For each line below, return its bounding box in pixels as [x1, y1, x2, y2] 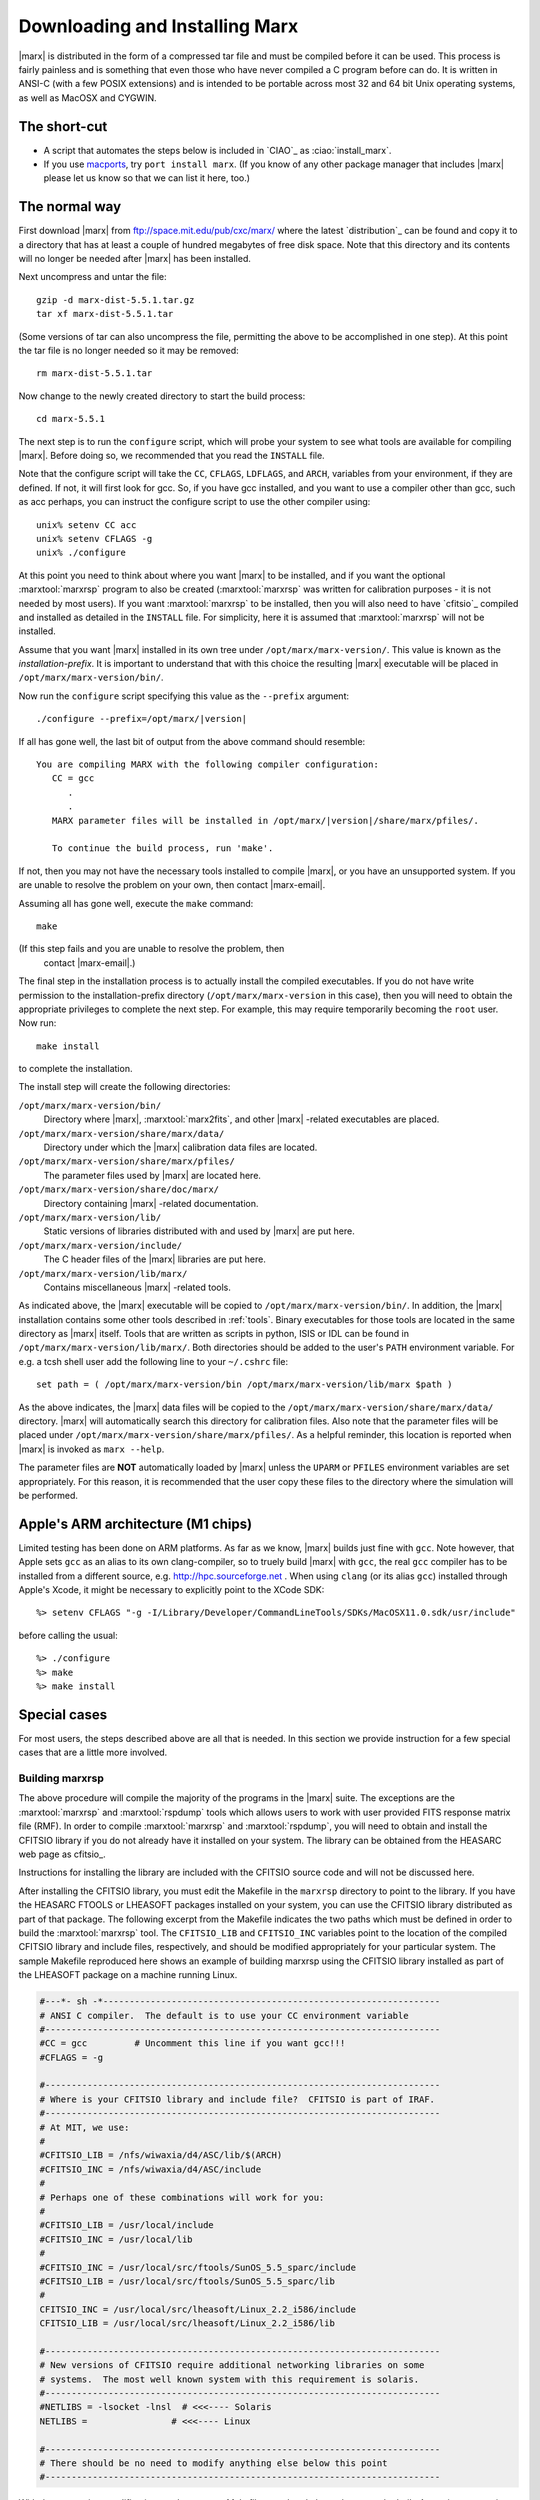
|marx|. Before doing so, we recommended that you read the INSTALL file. [18, 450, 325, 461]
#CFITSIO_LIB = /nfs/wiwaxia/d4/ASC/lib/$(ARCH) [39, 2150, 283, 2161]
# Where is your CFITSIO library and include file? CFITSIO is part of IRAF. [39, 2093, 435, 2105]
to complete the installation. [18, 1063, 133, 1075]
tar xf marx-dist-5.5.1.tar [36, 308, 174, 320]
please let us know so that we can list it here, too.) [43, 172, 250, 184]
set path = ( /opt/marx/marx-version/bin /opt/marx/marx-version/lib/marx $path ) [36, 1379, 453, 1390]
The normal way [18, 198, 122, 215]
